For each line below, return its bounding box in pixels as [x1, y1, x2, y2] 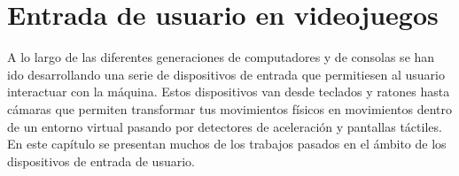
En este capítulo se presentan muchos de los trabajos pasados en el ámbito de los [7, 134, 447, 153]
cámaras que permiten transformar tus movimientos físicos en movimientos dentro [7, 99, 453, 118]
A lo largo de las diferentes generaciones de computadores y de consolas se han [7, 48, 435, 66]
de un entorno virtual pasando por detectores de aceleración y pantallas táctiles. [7, 117, 442, 135]
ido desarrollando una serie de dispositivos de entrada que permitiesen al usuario [7, 65, 445, 83]
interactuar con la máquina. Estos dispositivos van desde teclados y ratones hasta [7, 82, 450, 101]
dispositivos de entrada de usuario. [7, 151, 195, 170]
